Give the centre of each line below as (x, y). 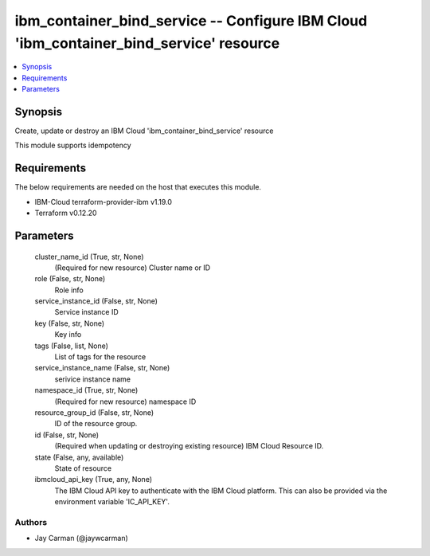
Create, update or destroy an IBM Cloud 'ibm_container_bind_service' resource (144, 131)
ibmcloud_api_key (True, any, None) (94, 480)
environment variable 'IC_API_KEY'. (112, 502)
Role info (69, 290)
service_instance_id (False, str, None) (96, 301)
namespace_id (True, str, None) (86, 390)
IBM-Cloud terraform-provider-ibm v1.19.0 (104, 202)
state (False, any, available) (79, 457)
